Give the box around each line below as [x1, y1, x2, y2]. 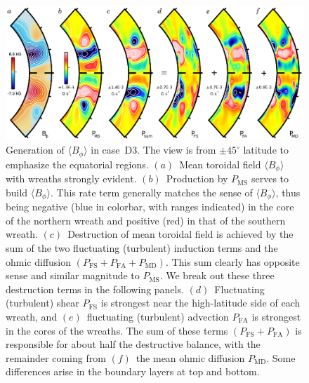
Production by [166, 171, 228, 186]
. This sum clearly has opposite [165, 254, 300, 269]
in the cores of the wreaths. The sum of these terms [6, 323, 228, 337]
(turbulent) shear [6, 295, 79, 310]
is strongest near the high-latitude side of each [100, 295, 301, 310]
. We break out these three [159, 268, 275, 283]
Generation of [6, 142, 65, 157]
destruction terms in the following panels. [6, 281, 184, 296]
